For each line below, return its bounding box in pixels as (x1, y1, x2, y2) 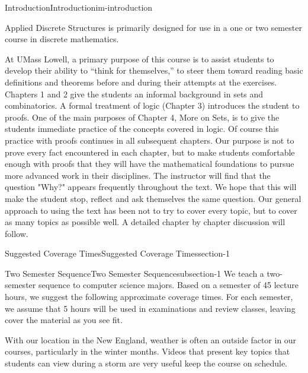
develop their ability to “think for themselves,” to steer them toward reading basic (5, 64, 303, 77)
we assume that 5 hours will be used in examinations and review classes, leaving (5, 302, 296, 314)
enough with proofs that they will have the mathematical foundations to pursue (5, 157, 294, 170)
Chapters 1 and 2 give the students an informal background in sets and (5, 87, 264, 100)
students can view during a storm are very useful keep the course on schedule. (5, 357, 288, 369)
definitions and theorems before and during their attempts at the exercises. (5, 75, 277, 88)
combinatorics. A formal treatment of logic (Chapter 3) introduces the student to (5, 99, 300, 112)
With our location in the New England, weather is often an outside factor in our (5, 333, 297, 346)
